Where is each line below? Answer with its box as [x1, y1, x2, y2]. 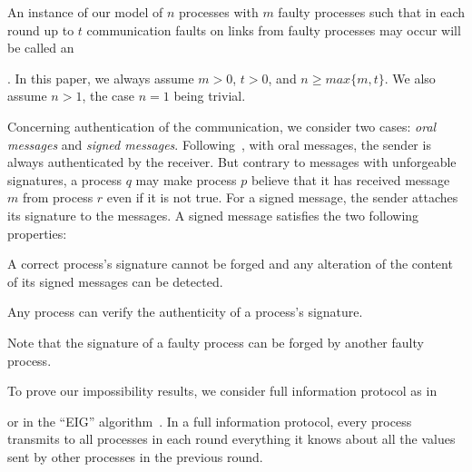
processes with [178, 3, 259, 21]
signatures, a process [7, 170, 122, 189]
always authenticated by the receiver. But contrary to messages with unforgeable [7, 152, 457, 172]
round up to [7, 20, 74, 39]
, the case [82, 86, 135, 105]
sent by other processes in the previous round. [7, 447, 263, 466]
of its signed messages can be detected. [7, 271, 223, 290]
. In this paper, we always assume [7, 68, 194, 87]
